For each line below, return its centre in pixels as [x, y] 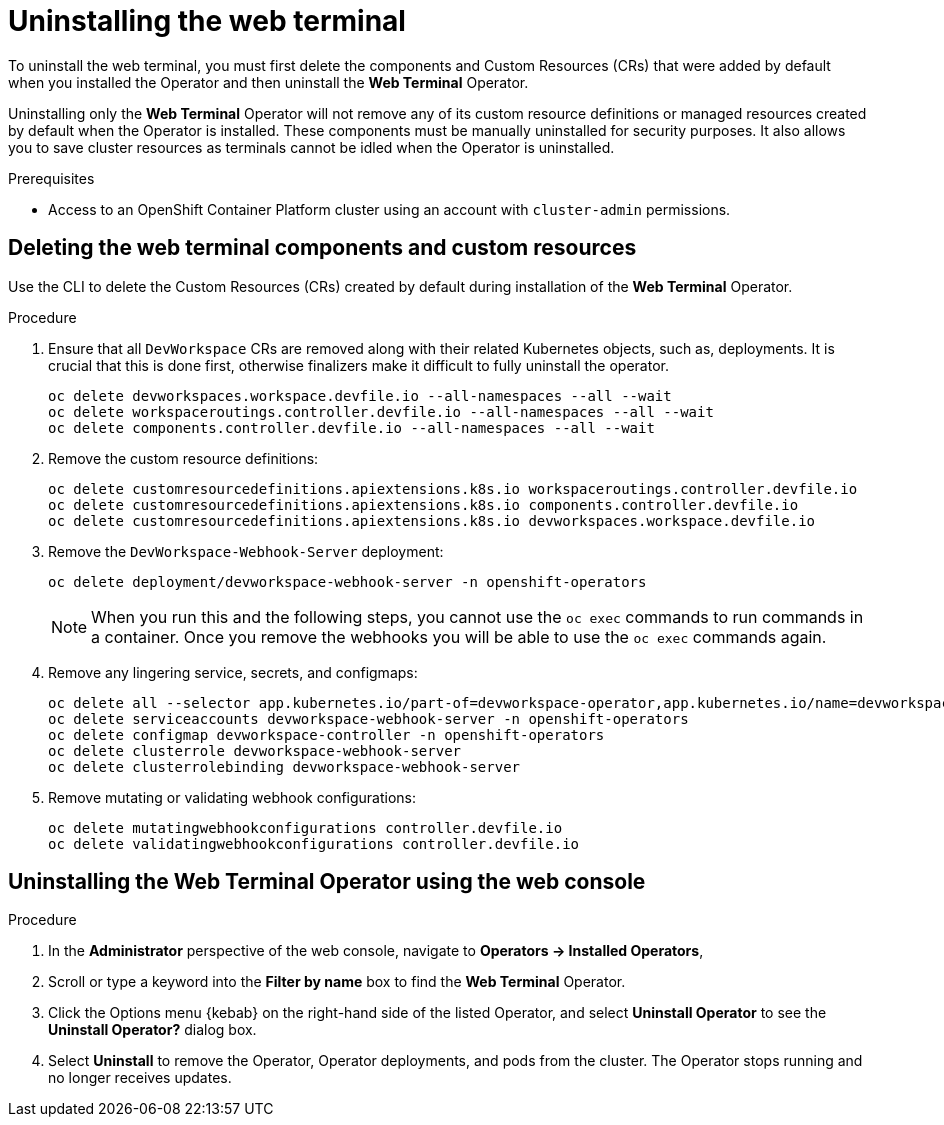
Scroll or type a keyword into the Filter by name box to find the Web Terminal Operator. [337, 982]
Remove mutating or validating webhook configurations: [232, 797]
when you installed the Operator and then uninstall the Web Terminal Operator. [268, 82]
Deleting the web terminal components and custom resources [322, 248]
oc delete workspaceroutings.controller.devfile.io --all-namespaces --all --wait [381, 411]
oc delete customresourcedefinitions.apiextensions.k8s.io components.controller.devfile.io [423, 504]
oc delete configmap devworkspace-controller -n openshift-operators [326, 734]
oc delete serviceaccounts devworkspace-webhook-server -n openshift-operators [368, 718]
